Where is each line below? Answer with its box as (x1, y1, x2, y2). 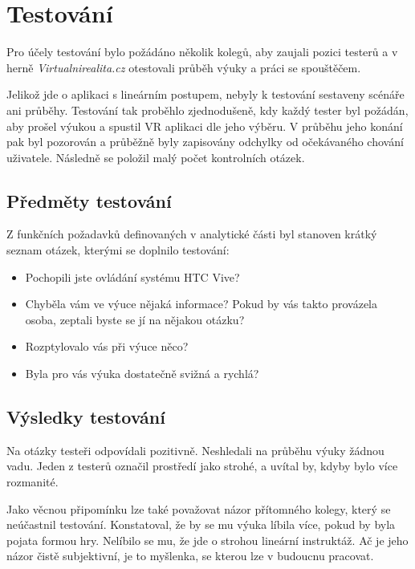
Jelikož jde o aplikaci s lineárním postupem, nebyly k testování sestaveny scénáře (6, 86, 405, 103)
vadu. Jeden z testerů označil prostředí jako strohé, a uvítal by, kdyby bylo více (6, 457, 398, 474)
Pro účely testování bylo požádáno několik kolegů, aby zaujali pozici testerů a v (6, 43, 398, 60)
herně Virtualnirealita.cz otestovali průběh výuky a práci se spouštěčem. (6, 59, 361, 75)
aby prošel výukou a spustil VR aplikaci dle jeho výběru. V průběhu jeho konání (6, 117, 403, 134)
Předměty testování (6, 188, 172, 213)
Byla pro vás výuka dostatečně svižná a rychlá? (25, 365, 259, 382)
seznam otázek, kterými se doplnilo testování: (6, 242, 230, 258)
